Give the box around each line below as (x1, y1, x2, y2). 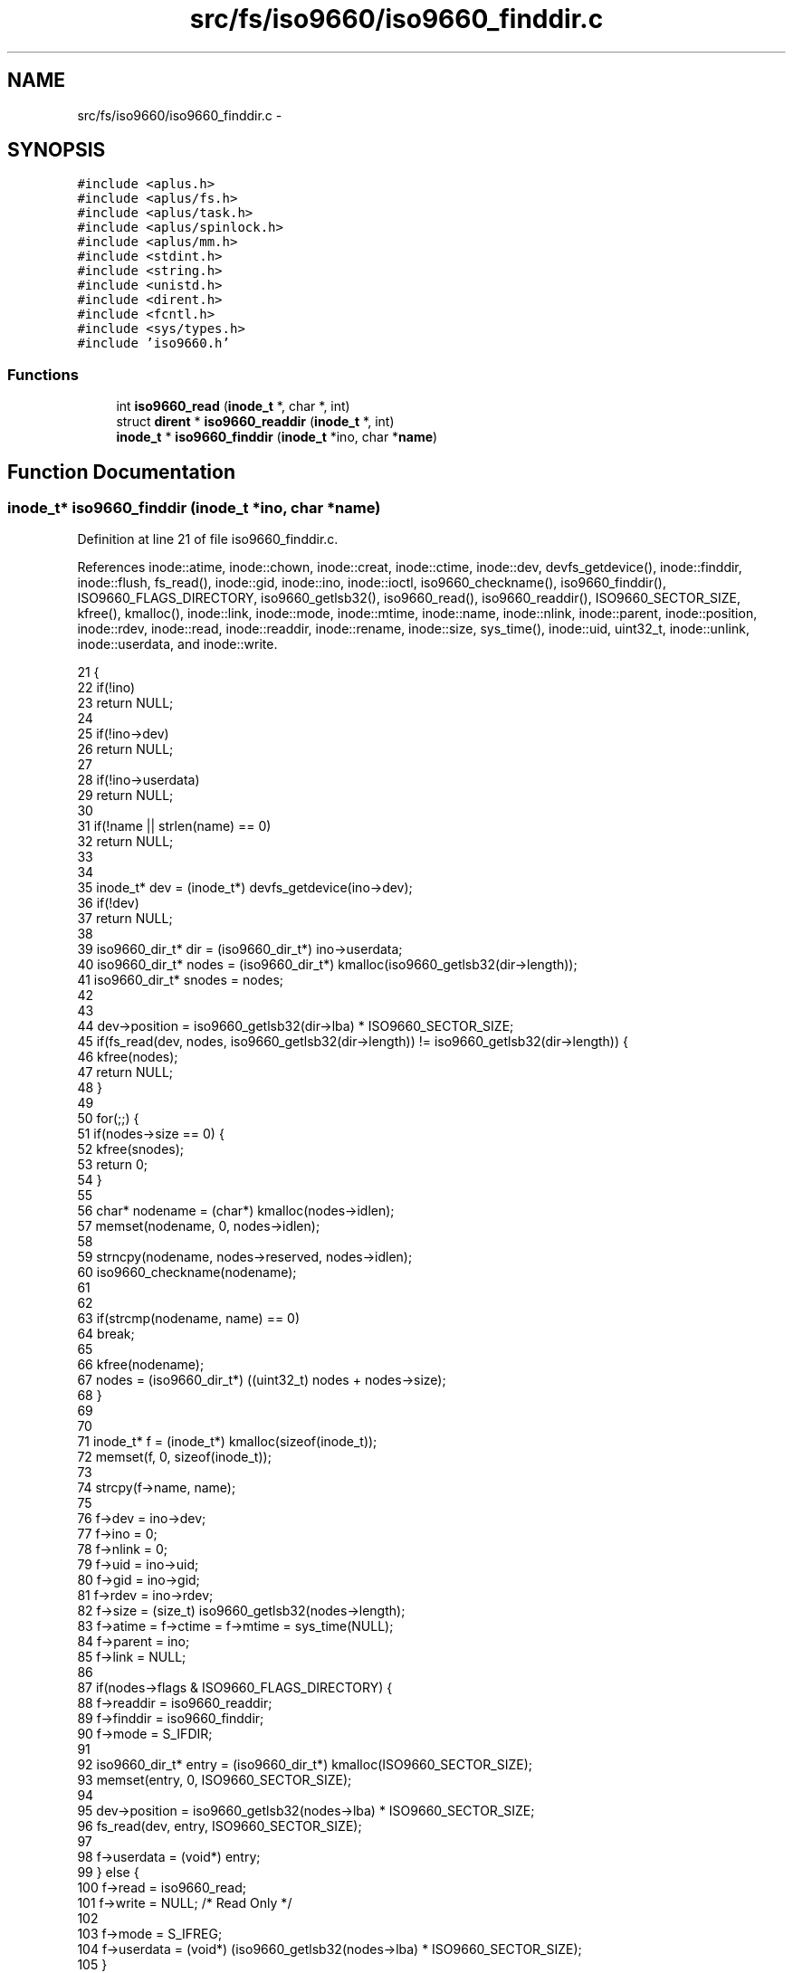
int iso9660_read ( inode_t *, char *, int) (116, 398, 350, 415)
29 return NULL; (77, 787, 174, 804)
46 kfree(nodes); (77, 1049, 178, 1065)
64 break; (77, 1326, 135, 1342)
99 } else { (77, 1864, 139, 1881)
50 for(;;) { (77, 1110, 139, 1127)
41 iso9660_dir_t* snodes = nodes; (77, 972, 284, 988)
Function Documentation (7, 460, 235, 483)
